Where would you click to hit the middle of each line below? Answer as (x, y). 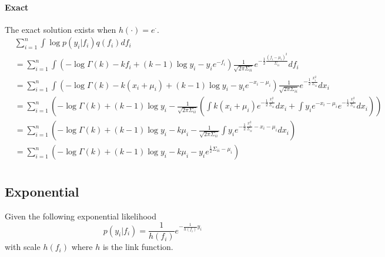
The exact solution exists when (61, 29)
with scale (23, 247)
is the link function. (138, 247)
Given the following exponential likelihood (81, 216)
